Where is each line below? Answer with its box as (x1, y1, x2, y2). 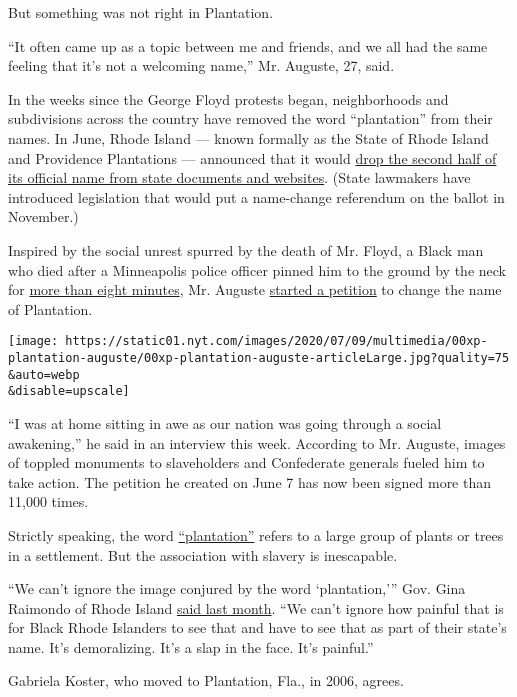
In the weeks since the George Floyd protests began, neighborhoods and (8, 88, 449, 109)
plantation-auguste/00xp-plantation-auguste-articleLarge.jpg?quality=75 (8, 350, 510, 365)
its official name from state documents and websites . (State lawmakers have (8, 167, 471, 188)
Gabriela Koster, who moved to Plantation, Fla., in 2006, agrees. (8, 670, 404, 691)
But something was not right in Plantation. (8, 2, 274, 22)
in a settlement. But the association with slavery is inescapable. (8, 544, 398, 565)
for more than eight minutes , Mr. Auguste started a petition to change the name (8, 279, 502, 300)
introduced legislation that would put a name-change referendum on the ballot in (8, 186, 505, 207)
